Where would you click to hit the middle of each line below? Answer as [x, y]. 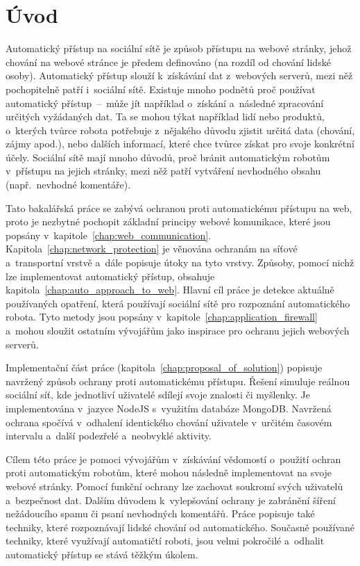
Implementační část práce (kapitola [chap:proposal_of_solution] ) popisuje [164, 367]
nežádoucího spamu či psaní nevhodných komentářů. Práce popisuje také [160, 514]
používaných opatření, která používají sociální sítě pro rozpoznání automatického [178, 303]
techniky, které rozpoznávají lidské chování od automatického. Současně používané [180, 527]
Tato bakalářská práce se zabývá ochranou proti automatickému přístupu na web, [179, 208]
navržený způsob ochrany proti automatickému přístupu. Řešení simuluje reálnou [178, 381]
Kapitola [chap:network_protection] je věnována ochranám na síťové [152, 249]
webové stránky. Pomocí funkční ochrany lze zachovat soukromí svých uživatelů [174, 486]
